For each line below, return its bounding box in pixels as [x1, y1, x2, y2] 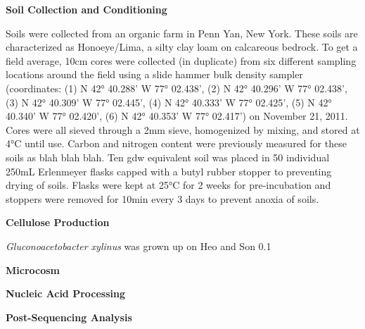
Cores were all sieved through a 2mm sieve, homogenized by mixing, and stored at [6, 122, 360, 137]
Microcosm [6, 262, 60, 277]
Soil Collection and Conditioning [6, 2, 167, 16]
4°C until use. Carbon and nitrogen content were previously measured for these [6, 136, 347, 151]
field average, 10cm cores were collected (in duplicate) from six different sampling [6, 53, 357, 68]
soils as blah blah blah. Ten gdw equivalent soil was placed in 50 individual [6, 149, 330, 164]
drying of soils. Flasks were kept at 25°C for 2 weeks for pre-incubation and [6, 178, 331, 192]
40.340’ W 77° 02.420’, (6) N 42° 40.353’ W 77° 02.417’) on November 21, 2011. [6, 108, 348, 123]
